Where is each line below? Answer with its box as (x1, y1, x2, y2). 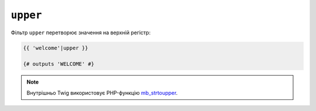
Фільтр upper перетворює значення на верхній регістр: (11, 29, 151, 36)
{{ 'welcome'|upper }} (23, 44, 88, 51)
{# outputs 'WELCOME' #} (23, 61, 95, 67)
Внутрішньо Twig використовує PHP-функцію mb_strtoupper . (26, 89, 178, 96)
